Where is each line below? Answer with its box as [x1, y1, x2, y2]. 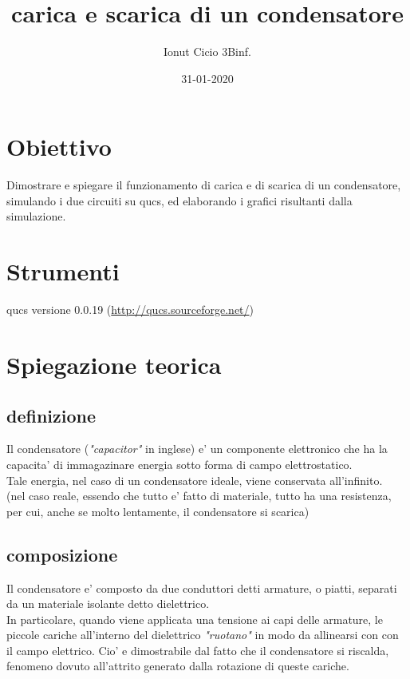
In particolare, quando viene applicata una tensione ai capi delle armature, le [6, 610, 383, 627]
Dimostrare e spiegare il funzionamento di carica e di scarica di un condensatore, [6, 177, 401, 193]
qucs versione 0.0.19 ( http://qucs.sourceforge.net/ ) [6, 301, 254, 318]
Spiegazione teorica [6, 347, 222, 380]
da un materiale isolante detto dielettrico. [6, 595, 210, 612]
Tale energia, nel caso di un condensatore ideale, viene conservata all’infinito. [6, 471, 383, 488]
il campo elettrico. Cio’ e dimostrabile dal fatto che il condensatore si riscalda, [6, 641, 389, 658]
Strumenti [6, 255, 120, 288]
